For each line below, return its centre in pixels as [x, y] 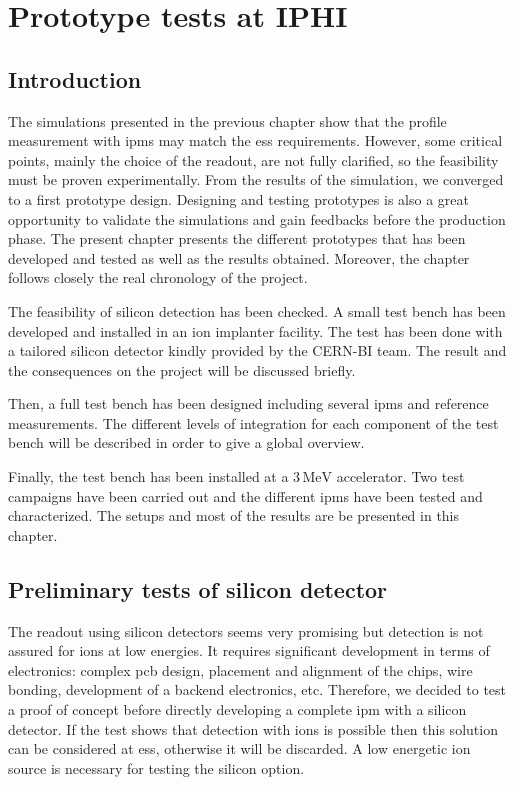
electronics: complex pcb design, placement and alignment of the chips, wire [240, 669]
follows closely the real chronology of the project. [158, 277]
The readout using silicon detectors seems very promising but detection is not [246, 630]
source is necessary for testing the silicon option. [156, 767]
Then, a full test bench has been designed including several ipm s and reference [248, 403]
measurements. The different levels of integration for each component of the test [253, 422]
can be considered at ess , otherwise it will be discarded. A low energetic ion [239, 748]
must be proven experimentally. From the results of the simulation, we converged [256, 179]
